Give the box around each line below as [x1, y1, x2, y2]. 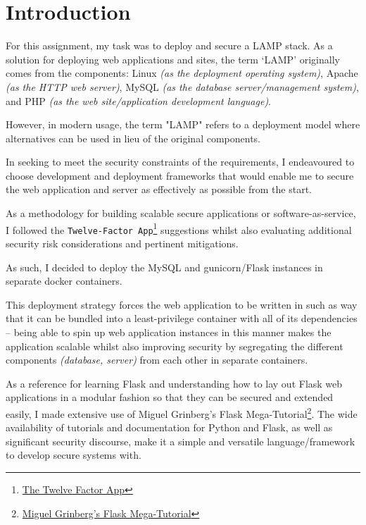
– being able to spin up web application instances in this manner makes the [6, 324, 332, 339]
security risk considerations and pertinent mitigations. [6, 235, 239, 250]
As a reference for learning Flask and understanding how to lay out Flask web [6, 376, 343, 390]
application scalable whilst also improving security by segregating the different [6, 338, 343, 353]
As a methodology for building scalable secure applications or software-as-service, [6, 206, 356, 221]
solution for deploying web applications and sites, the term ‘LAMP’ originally [6, 51, 340, 66]
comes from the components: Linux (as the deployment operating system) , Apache [6, 66, 358, 80]
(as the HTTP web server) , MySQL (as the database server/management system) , [6, 79, 359, 94]
